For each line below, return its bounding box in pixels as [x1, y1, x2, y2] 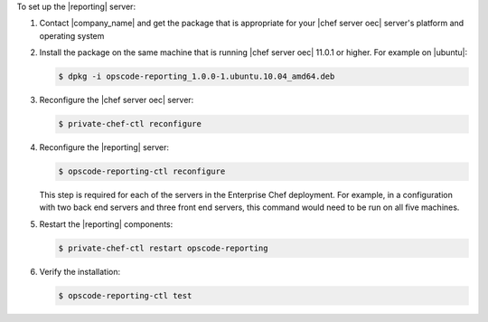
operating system [39, 30, 105, 41]
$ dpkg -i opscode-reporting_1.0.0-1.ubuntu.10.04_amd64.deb [58, 71, 335, 81]
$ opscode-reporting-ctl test [58, 290, 192, 300]
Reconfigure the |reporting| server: [39, 142, 169, 153]
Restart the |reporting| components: [39, 218, 174, 230]
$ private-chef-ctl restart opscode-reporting [58, 242, 268, 253]
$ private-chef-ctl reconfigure [58, 118, 202, 129]
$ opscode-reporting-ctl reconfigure [58, 166, 226, 176]
